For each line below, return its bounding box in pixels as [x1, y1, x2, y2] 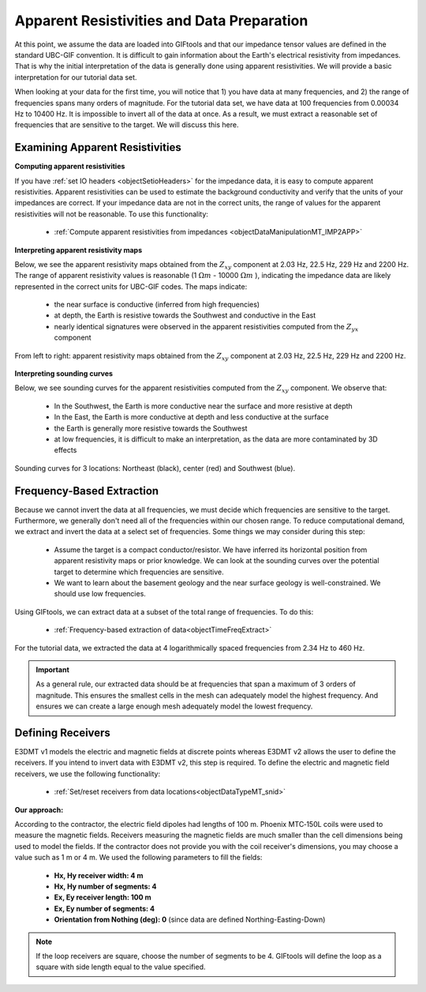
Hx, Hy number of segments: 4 [54, 881, 157, 891]
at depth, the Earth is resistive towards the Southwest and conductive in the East [54, 310, 316, 320]
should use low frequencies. [54, 589, 146, 599]
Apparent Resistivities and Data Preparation [14, 12, 308, 29]
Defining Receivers [14, 726, 110, 739]
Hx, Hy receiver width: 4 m [54, 870, 144, 880]
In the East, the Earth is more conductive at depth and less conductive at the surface [54, 412, 329, 422]
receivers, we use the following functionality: [14, 768, 161, 778]
